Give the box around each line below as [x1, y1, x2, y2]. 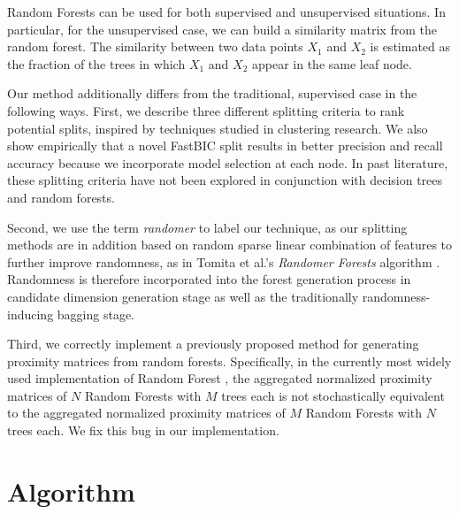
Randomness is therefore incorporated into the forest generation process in [7, 270, 411, 288]
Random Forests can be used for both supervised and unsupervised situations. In [7, 3, 446, 20]
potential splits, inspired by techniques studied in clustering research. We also [7, 119, 428, 137]
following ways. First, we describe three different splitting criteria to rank [7, 101, 405, 119]
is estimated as [370, 37, 451, 56]
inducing [7, 304, 54, 323]
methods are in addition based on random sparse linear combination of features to [7, 235, 453, 254]
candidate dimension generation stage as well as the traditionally [7, 287, 359, 305]
